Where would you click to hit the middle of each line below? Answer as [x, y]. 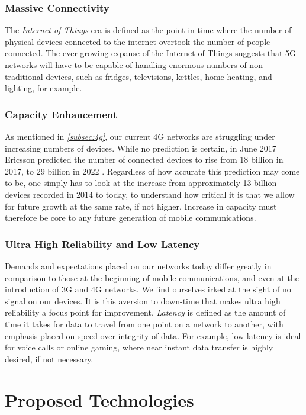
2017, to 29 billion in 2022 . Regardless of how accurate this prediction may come [152, 171]
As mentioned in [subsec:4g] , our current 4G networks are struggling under [140, 136]
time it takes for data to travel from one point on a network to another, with [144, 324]
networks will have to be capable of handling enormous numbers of [126, 65]
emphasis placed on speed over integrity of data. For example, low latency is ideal [153, 335]
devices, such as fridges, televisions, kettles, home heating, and [159, 76]
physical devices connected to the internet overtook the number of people [138, 41]
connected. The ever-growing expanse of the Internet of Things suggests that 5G [151, 53]
